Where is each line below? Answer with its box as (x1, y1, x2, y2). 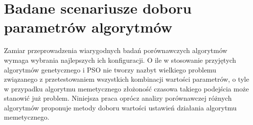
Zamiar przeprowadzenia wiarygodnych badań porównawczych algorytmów (4, 45, 228, 55)
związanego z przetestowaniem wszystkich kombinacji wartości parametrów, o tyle (4, 74, 249, 84)
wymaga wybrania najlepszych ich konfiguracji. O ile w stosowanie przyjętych (4, 54, 236, 65)
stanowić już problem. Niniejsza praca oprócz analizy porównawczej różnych (4, 93, 232, 103)
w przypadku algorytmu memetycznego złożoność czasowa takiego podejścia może (4, 83, 249, 93)
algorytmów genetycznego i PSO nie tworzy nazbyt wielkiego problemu (4, 64, 216, 74)
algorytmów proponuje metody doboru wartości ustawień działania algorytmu (4, 102, 237, 112)
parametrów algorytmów (4, 17, 172, 37)
